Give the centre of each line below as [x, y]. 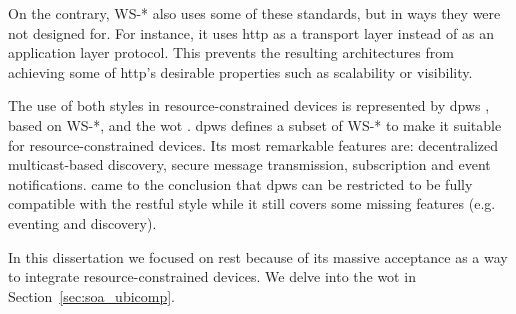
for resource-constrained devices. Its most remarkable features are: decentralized [253, 144]
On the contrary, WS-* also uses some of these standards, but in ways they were [254, 13]
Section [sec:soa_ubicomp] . [92, 295]
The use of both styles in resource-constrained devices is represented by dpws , [249, 105]
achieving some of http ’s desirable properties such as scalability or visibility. [240, 71]
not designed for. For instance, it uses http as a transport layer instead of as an [251, 32]
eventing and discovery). [82, 222]
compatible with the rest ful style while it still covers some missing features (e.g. [252, 203]
